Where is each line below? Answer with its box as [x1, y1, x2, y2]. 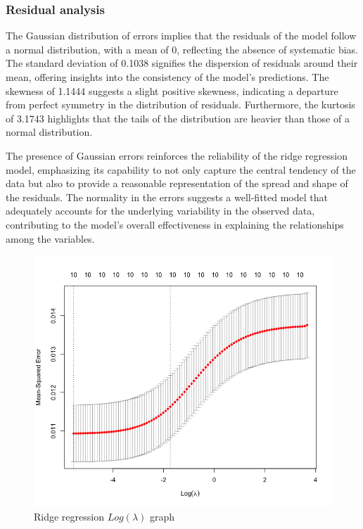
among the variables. [6, 231, 95, 246]
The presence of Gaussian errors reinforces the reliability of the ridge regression [6, 148, 348, 162]
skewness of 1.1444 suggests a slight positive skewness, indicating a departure [6, 83, 338, 98]
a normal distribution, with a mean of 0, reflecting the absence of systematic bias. [6, 42, 358, 56]
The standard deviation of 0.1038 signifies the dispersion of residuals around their [6, 56, 358, 70]
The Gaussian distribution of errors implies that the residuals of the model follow [6, 28, 357, 43]
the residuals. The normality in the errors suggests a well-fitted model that [6, 189, 328, 204]
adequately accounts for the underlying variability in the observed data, [6, 203, 315, 218]
